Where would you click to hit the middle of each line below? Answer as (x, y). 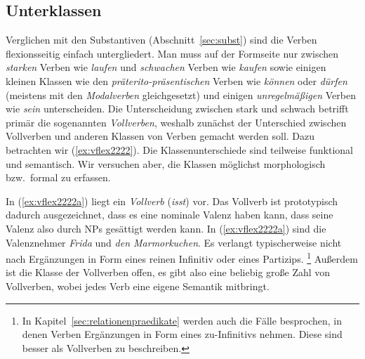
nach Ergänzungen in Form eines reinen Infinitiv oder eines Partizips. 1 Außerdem (182, 257)
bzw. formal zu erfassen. (58, 177)
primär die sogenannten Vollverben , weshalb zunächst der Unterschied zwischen (176, 122)
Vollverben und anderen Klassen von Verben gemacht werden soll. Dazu (160, 136)
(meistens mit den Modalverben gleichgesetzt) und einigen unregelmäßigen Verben (181, 94)
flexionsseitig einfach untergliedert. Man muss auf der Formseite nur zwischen (172, 53)
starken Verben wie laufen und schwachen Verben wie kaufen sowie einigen (166, 67)
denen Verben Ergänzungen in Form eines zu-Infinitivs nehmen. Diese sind (182, 334)
